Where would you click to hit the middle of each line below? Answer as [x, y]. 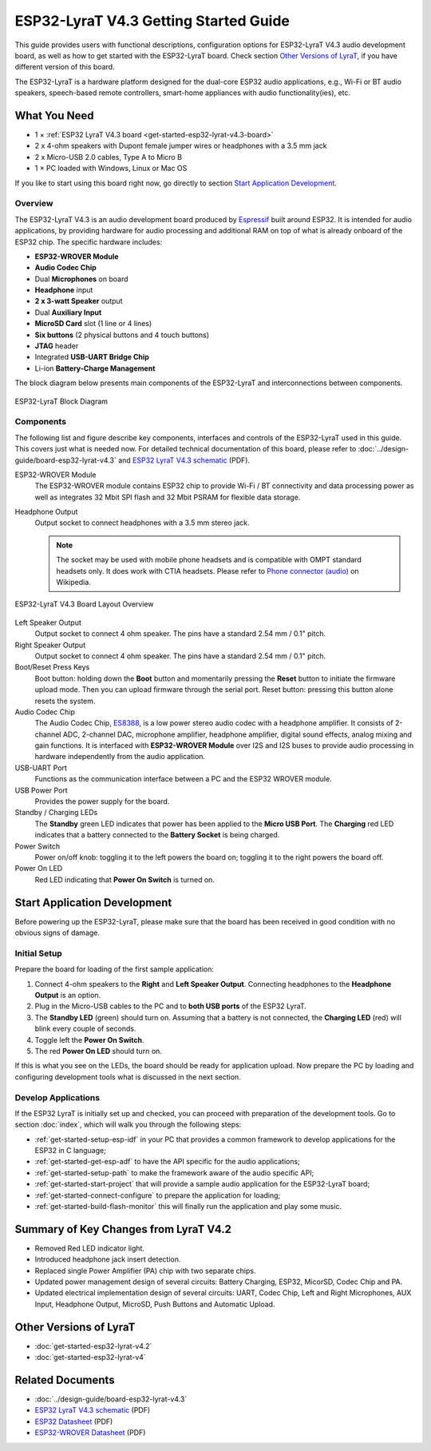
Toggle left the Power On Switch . [89, 1040]
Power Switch [38, 846]
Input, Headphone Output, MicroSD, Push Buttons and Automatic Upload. [155, 1304]
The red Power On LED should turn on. [99, 1051]
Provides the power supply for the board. [102, 801]
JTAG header [57, 346]
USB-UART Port [41, 768]
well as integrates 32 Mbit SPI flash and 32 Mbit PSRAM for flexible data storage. [168, 497]
